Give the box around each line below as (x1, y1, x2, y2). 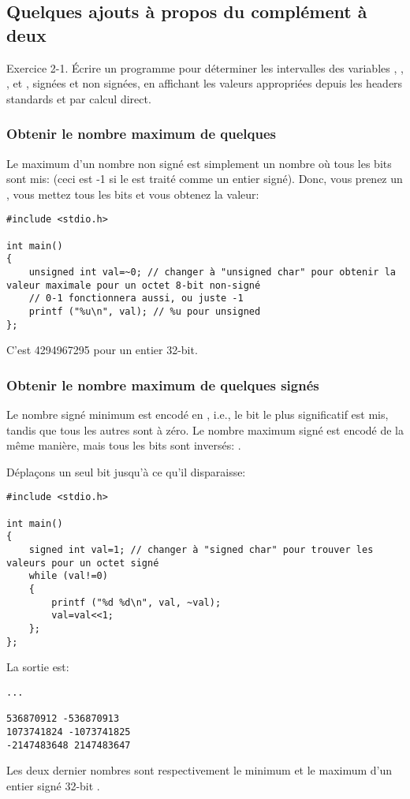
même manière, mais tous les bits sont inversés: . (6, 437, 241, 454)
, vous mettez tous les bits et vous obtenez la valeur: (6, 185, 259, 202)
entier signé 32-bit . (6, 777, 100, 793)
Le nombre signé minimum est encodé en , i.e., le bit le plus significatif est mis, (6, 406, 389, 423)
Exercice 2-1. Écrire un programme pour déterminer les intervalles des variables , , (6, 59, 404, 76)
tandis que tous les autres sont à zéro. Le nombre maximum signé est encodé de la (6, 421, 404, 438)
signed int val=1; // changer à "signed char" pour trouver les (28, 544, 374, 556)
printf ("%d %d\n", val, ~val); (51, 596, 222, 608)
